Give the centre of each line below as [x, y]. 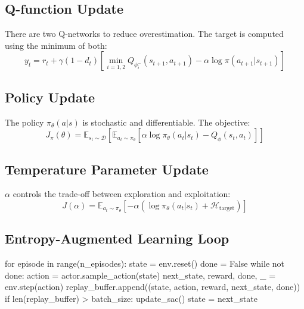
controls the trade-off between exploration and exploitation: [122, 194]
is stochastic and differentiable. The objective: [166, 122]
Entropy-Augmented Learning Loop [117, 238]
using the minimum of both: [56, 45]
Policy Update [50, 97]
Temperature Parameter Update [107, 169]
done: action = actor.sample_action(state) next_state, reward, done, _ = [140, 275]
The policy [24, 122]
